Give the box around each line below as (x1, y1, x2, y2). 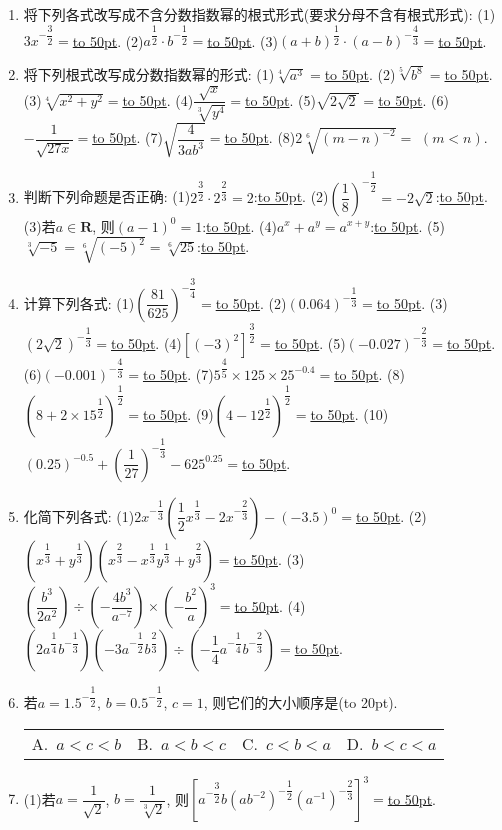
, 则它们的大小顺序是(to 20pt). (203, 692, 398, 713)
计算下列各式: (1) (23, 292, 135, 313)
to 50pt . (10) (310, 403, 389, 424)
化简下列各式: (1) (23, 505, 135, 526)
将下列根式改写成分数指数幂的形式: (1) (23, 64, 275, 85)
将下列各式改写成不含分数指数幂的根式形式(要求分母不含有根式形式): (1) (23, 4, 496, 24)
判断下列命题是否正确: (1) (23, 186, 191, 207)
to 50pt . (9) (142, 403, 214, 424)
